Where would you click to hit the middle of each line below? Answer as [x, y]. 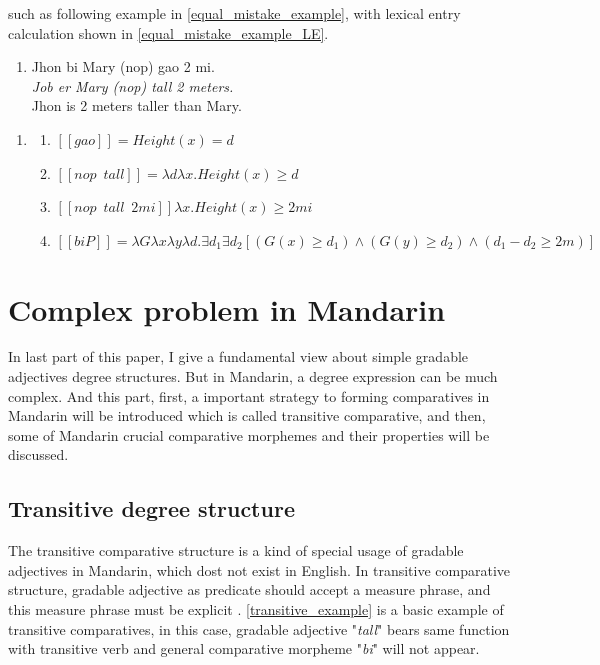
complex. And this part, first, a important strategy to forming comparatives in [249, 395]
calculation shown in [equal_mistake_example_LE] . [168, 32]
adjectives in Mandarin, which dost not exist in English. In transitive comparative [259, 569]
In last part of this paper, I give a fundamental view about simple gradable [238, 356]
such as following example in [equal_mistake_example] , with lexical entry [234, 13]
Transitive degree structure [151, 508]
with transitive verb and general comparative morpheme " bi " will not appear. [244, 648]
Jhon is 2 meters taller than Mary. [136, 105]
